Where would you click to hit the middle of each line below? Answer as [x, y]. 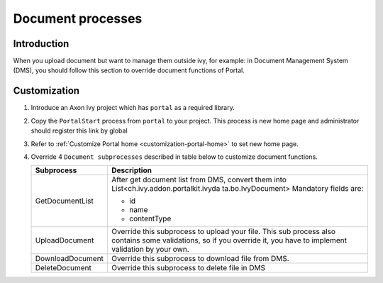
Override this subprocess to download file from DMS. [200, 259]
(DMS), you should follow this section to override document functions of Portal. [129, 70]
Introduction [41, 44]
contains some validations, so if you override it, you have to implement [229, 240]
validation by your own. [150, 250]
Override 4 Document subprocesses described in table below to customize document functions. [174, 157]
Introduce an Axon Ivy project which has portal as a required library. [133, 108]
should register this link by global [79, 131]
